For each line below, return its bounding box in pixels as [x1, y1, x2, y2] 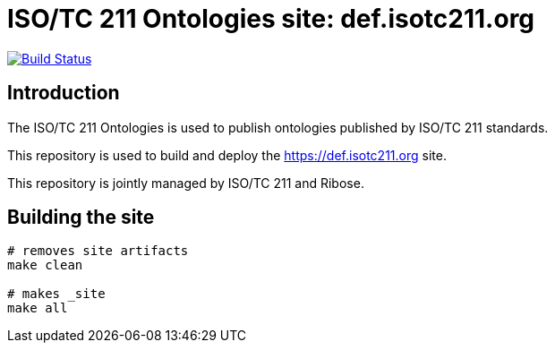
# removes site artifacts [7, 243, 189, 259]
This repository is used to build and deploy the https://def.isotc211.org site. [7, 147, 447, 163]
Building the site [7, 206, 155, 229]
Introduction [7, 81, 120, 105]
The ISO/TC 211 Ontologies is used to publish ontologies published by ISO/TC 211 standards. [7, 119, 549, 135]
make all [7, 301, 68, 316]
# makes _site [7, 286, 106, 302]
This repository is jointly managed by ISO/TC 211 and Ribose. [7, 175, 364, 191]
